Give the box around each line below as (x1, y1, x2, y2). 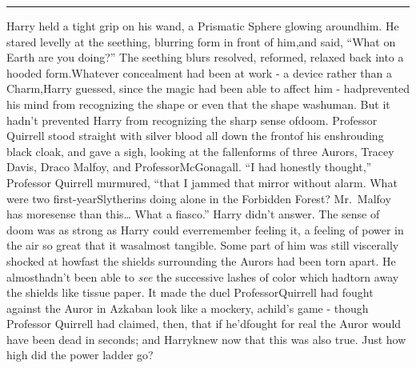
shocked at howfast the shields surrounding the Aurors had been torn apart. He (6, 252, 396, 269)
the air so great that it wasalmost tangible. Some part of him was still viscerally (6, 237, 399, 254)
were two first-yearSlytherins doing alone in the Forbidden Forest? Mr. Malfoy (6, 190, 391, 206)
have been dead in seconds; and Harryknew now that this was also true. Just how (6, 330, 406, 347)
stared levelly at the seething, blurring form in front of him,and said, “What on (6, 33, 396, 50)
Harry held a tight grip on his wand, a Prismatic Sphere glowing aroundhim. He (6, 18, 399, 34)
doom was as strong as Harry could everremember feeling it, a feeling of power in (6, 221, 404, 238)
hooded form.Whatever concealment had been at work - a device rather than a (6, 64, 393, 81)
